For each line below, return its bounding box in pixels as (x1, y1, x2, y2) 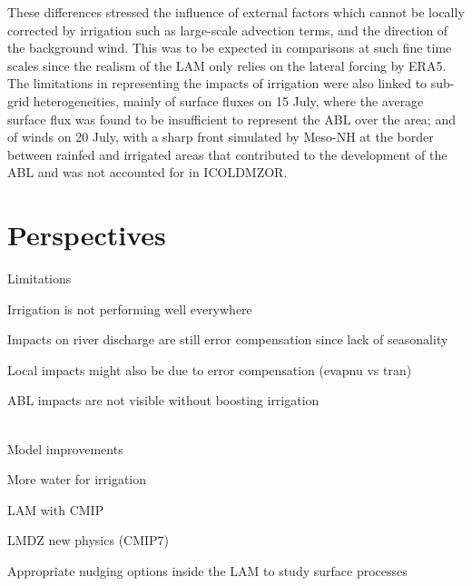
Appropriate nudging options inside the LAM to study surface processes (7, 561, 408, 580)
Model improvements (7, 439, 123, 458)
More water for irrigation (7, 470, 147, 489)
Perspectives (7, 216, 166, 253)
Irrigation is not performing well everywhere (7, 299, 252, 318)
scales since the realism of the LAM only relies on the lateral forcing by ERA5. (7, 55, 447, 74)
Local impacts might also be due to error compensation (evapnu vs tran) (7, 360, 412, 379)
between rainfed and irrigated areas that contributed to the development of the (7, 144, 447, 164)
